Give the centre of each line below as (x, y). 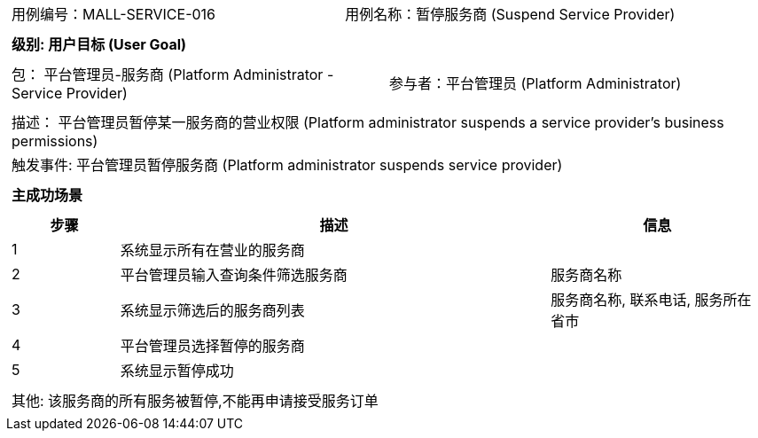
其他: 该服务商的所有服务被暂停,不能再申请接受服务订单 (195, 401)
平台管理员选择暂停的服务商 (212, 346)
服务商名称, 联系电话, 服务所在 (651, 300)
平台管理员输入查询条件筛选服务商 (234, 275)
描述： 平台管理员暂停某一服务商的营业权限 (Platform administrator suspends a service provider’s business (368, 122)
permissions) (55, 141)
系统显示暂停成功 (177, 371)
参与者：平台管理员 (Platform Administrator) (535, 83)
